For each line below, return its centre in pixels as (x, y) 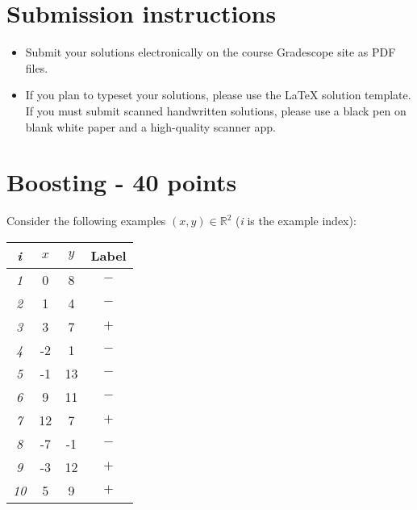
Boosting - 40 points (122, 182)
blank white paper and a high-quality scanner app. (150, 126)
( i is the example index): (296, 221)
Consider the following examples (86, 221)
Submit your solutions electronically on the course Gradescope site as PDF (211, 52)
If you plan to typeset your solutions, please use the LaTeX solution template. (218, 95)
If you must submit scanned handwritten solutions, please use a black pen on (216, 110)
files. (37, 67)
